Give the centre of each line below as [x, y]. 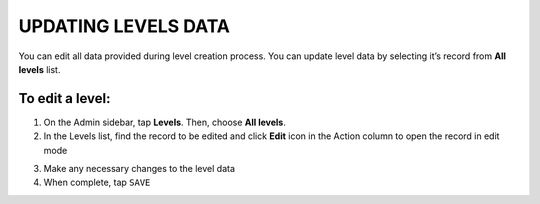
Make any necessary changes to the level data [139, 169]
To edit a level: [64, 98]
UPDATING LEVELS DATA [124, 26]
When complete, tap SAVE [97, 182]
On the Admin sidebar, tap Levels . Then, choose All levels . [165, 122]
